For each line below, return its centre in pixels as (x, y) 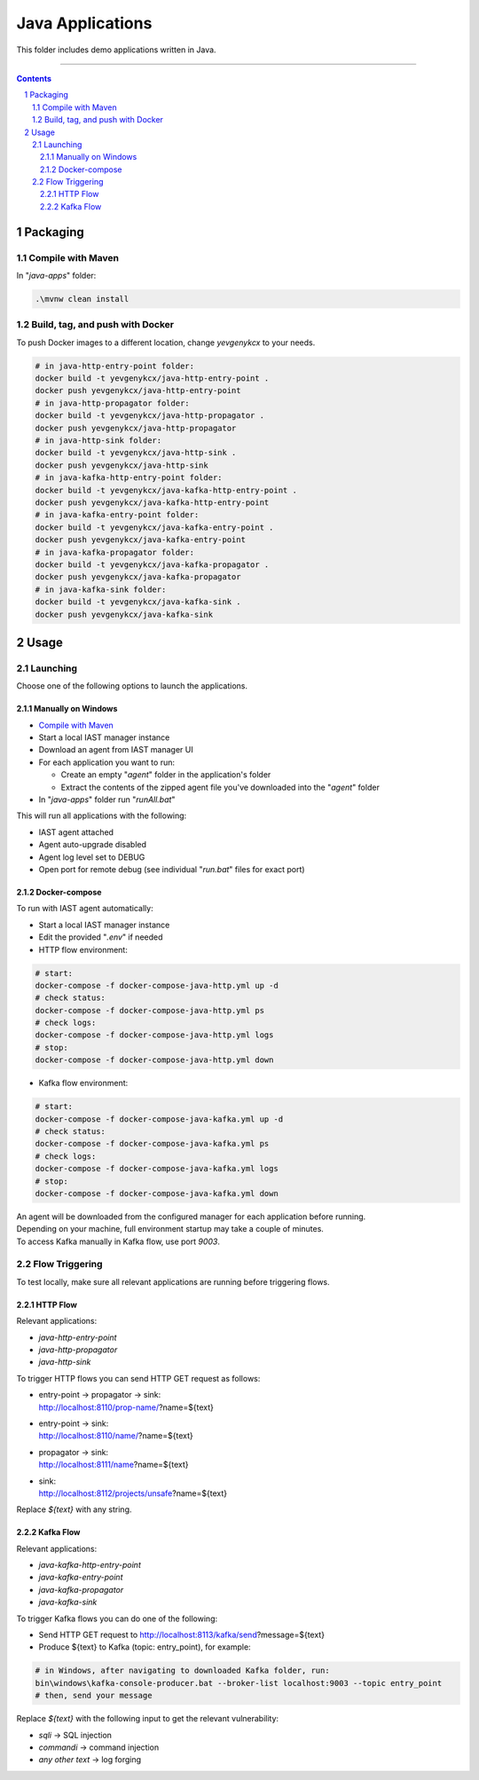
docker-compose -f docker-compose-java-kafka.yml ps (152, 1144)
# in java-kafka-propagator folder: (115, 552)
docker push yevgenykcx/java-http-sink (122, 465)
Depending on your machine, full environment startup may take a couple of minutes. (170, 1229)
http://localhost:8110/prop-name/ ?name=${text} (126, 1407)
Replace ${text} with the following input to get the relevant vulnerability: (148, 1719)
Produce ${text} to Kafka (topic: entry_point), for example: (145, 1647)
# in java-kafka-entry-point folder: (117, 515)
